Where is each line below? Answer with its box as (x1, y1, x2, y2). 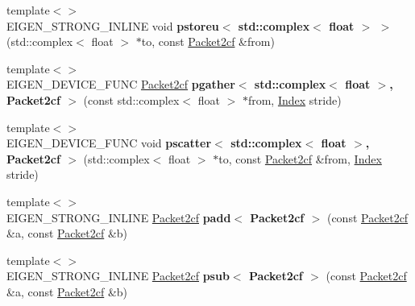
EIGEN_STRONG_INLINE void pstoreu (6, 17, 219, 34)
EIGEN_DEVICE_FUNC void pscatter (6, 134, 212, 151)
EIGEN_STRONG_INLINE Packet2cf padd (6, 209, 231, 225)
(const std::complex (83, 91, 180, 108)
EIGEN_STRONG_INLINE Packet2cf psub (6, 267, 230, 284)
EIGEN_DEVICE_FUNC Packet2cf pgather (6, 76, 235, 93)
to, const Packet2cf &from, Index (218, 150, 382, 167)
